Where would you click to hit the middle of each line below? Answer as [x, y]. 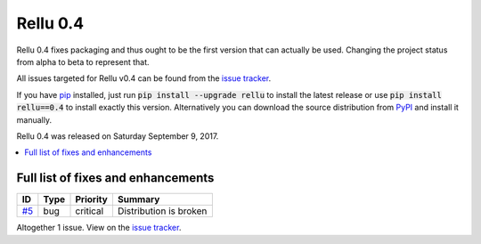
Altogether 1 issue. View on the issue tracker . [99, 228]
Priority [92, 199]
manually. [34, 119]
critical [90, 211]
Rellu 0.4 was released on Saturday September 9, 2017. [118, 136]
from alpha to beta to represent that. [83, 61]
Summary [139, 199]
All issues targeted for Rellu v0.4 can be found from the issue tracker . [144, 78]
